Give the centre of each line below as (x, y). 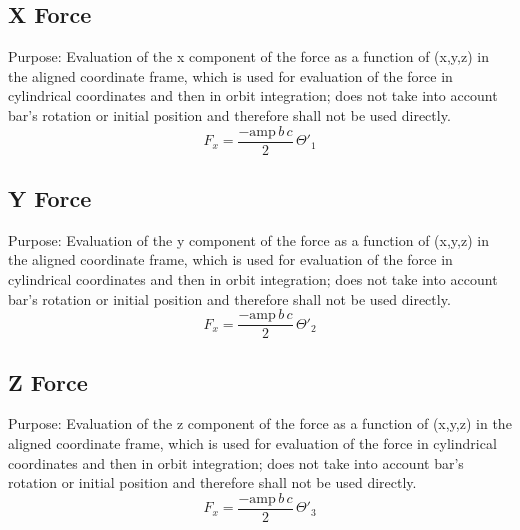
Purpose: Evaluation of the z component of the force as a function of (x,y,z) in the (260, 423)
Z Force (48, 381)
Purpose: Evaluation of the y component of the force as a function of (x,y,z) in (248, 239)
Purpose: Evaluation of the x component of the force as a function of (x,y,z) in (248, 56)
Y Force (50, 198)
